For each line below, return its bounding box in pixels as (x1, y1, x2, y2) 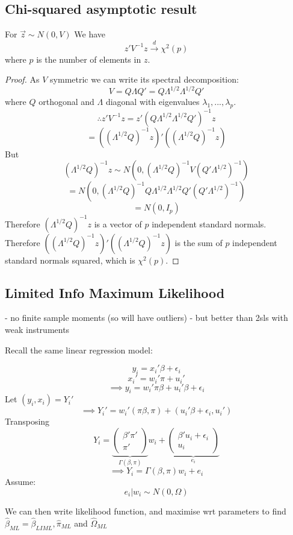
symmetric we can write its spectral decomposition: (50, 73, 239, 86)
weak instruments (5, 323, 70, 336)
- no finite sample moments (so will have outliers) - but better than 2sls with (5, 311, 288, 324)
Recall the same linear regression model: (5, 343, 153, 356)
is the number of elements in (36, 52, 141, 65)
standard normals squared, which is (5, 253, 135, 266)
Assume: (5, 475, 36, 488)
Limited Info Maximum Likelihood (5, 283, 225, 302)
